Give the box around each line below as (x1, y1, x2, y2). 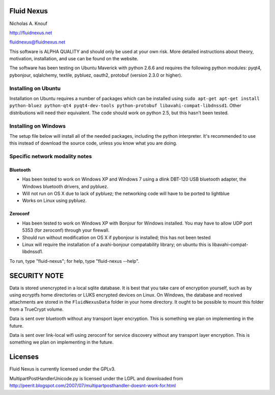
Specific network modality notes (9, 153, 92, 160)
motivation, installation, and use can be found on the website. (9, 56, 139, 62)
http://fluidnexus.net (9, 30, 52, 36)
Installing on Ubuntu (9, 85, 61, 92)
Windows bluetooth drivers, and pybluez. (22, 183, 108, 189)
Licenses (9, 353, 39, 361)
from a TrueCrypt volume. (9, 306, 64, 312)
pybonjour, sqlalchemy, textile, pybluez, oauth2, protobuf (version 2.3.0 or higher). (9, 72, 183, 78)
